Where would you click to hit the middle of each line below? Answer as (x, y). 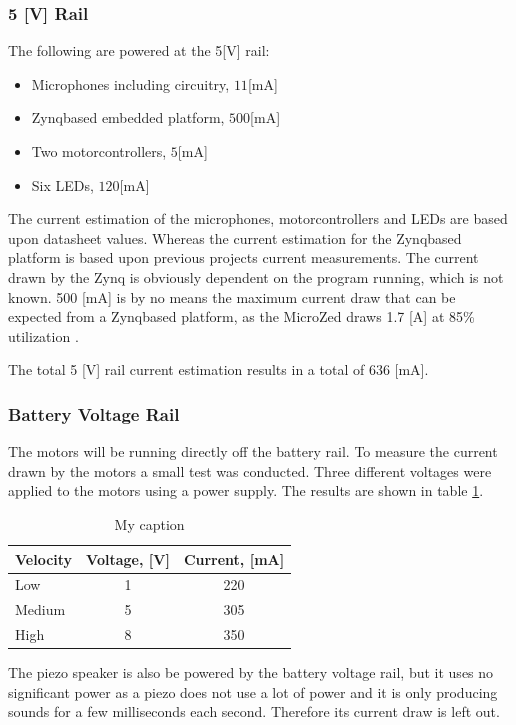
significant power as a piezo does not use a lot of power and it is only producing (253, 691)
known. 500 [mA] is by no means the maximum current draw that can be (232, 296)
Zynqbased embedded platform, (128, 117)
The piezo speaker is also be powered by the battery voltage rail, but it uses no (251, 672)
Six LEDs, (62, 184)
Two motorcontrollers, (99, 151)
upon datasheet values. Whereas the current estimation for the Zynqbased (235, 237)
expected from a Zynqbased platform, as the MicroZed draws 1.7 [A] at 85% (241, 316)
